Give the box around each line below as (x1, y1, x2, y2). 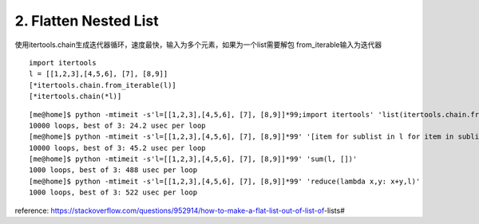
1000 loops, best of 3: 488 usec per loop (29, 166, 198, 175)
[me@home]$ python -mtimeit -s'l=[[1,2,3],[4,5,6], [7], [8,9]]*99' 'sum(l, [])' (29, 155, 358, 163)
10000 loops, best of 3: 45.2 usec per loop (29, 143, 207, 152)
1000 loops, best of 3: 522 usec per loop (29, 188, 198, 197)
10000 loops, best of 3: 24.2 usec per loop (29, 120, 207, 130)
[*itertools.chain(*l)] (29, 92, 122, 101)
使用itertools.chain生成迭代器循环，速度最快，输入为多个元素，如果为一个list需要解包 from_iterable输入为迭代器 (14, 40, 382, 49)
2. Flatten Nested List (14, 12, 159, 29)
